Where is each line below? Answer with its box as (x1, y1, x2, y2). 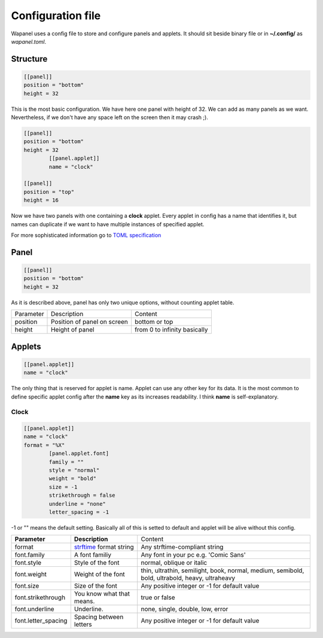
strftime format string (74, 543, 134, 551)
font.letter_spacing (14, 616, 68, 625)
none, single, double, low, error (141, 605, 228, 613)
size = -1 (48, 484, 78, 490)
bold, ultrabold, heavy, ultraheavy (141, 574, 236, 582)
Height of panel (51, 326, 95, 334)
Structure (11, 54, 48, 64)
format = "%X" (23, 442, 65, 448)
